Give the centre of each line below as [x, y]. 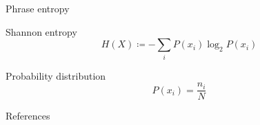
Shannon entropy [41, 31]
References [28, 116]
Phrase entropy [38, 8]
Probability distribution [56, 75]
